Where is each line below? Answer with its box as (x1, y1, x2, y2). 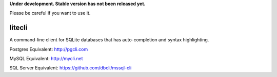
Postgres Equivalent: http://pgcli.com (9, 46, 88, 52)
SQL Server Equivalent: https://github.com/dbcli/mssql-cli (9, 65, 132, 71)
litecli (9, 23, 28, 32)
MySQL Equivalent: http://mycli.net (9, 56, 83, 62)
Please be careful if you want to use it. (9, 10, 91, 16)
